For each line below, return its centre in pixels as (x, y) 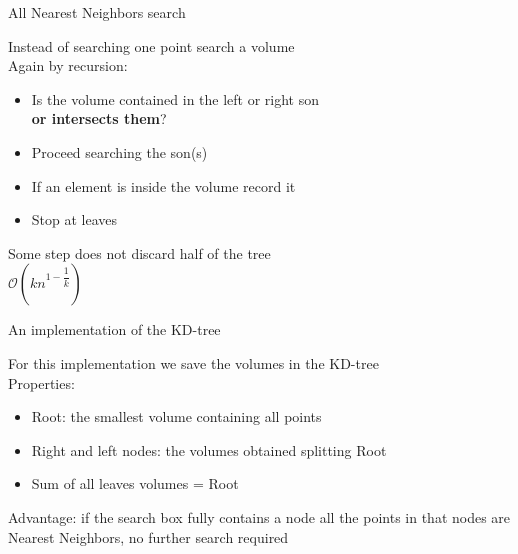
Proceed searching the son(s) (119, 151)
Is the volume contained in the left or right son (175, 98)
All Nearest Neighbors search (97, 12)
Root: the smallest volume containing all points (176, 416)
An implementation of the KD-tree (114, 329)
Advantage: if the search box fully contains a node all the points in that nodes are (259, 516)
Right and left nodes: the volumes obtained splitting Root (209, 449)
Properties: (41, 382)
